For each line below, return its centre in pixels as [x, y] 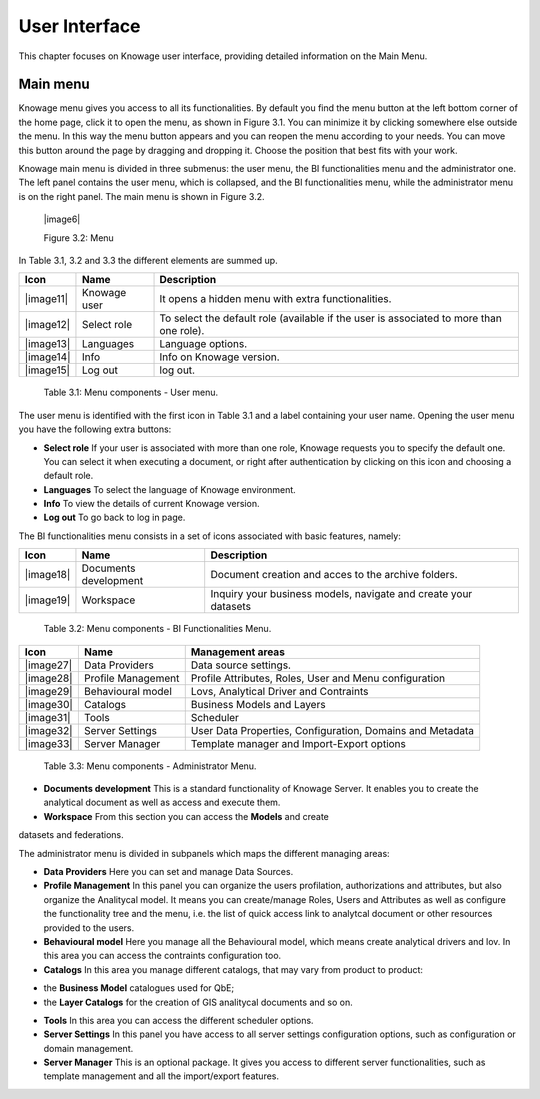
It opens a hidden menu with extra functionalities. [275, 299]
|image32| [49, 730]
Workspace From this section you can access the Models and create [186, 816]
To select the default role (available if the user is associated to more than [330, 318]
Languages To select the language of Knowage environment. [170, 489]
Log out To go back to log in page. [114, 517]
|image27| [48, 665]
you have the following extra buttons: [95, 429]
